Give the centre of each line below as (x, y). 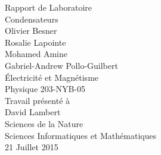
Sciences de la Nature (44, 123)
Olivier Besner (31, 31)
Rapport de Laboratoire (48, 7)
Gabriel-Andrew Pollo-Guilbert (61, 65)
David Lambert (33, 112)
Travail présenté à (38, 100)
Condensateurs (32, 19)
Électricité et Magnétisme (52, 77)
